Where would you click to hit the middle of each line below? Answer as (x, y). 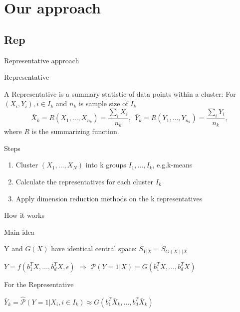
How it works (24, 215)
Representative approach (42, 60)
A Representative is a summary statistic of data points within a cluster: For (120, 93)
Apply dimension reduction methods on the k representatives (109, 198)
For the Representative (39, 284)
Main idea (19, 232)
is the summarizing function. (75, 131)
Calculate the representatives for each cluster (85, 182)
